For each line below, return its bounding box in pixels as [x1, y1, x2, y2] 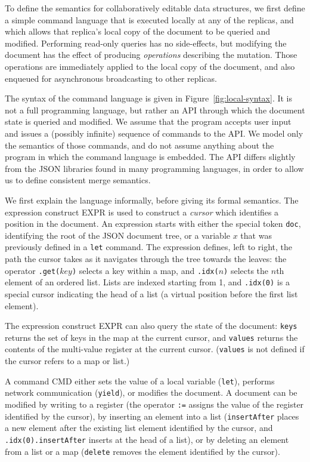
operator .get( [5, 264, 60, 276]
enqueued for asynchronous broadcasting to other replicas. [5, 72, 217, 84]
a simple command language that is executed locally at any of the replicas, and [5, 13, 294, 26]
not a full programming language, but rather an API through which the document [5, 103, 305, 116]
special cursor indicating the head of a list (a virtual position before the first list [5, 287, 298, 300]
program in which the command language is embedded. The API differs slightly [5, 150, 296, 163]
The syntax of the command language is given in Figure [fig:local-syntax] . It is [5, 92, 292, 104]
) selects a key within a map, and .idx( [72, 264, 219, 276]
